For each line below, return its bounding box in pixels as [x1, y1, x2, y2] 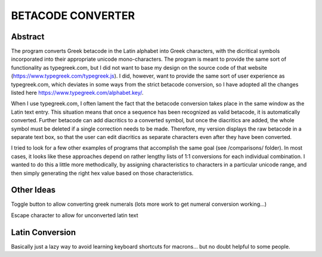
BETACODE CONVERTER [11, 9, 135, 22]
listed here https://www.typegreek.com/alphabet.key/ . [11, 89, 144, 97]
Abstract [11, 32, 45, 42]
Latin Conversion [11, 227, 76, 237]
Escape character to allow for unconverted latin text [11, 212, 138, 219]
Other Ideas [11, 185, 56, 195]
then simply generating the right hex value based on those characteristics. [11, 169, 194, 177]
